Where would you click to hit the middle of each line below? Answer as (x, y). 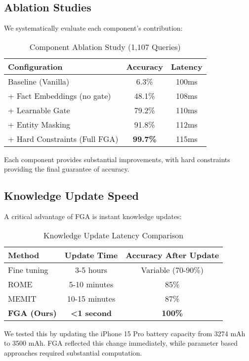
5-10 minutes (91, 284)
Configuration (35, 66)
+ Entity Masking (39, 124)
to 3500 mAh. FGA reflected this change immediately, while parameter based (121, 343)
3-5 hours (91, 270)
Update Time (91, 255)
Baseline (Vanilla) (39, 81)
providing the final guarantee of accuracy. (67, 169)
